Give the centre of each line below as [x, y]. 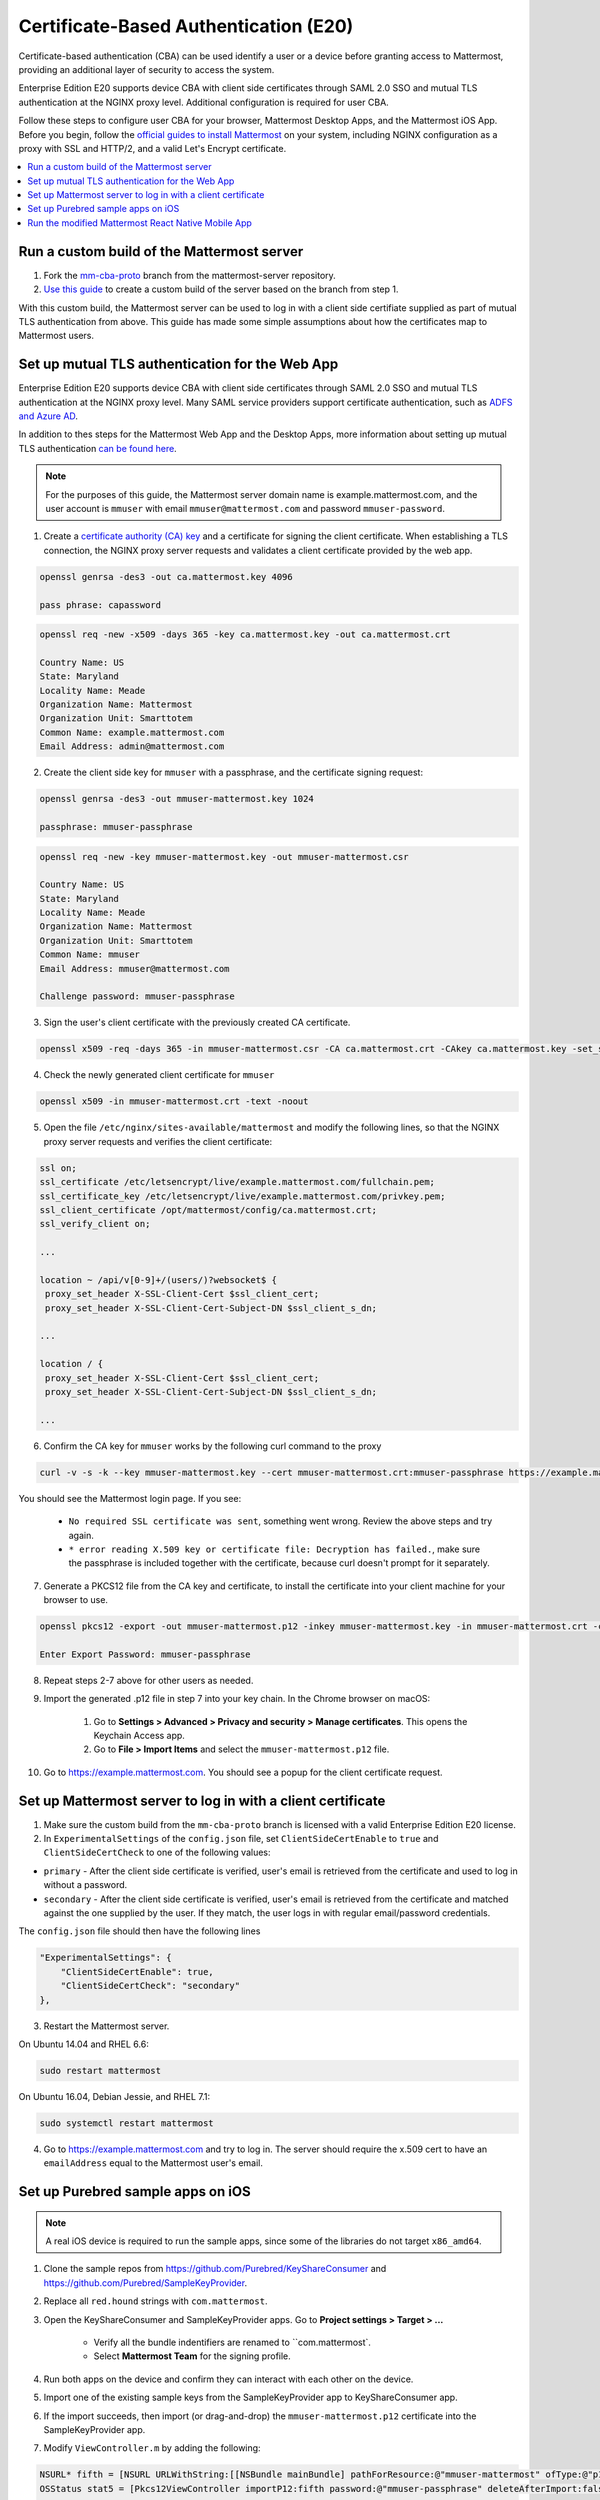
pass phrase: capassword [100, 604]
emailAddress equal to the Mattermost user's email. [153, 2163]
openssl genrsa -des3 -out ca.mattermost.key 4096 [166, 576]
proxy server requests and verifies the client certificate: [158, 1141]
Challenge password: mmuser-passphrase [137, 996]
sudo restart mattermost [100, 2070]
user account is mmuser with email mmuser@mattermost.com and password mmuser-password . [245, 508]
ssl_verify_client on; [95, 1224]
